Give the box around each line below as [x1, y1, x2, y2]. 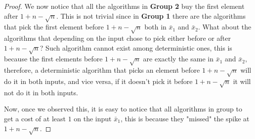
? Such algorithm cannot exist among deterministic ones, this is [40, 42, 232, 53]
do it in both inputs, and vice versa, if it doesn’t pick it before [4, 76, 193, 86]
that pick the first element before [4, 22, 104, 32]
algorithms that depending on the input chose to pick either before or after [4, 33, 231, 43]
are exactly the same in [143, 54, 213, 64]
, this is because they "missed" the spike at [120, 113, 250, 123]
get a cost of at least [4, 113, 66, 123]
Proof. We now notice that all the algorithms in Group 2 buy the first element [4, 1, 245, 11]
